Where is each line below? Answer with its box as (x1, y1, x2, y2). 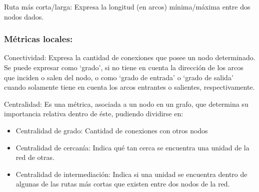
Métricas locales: (4, 33, 73, 45)
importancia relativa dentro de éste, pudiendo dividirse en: (4, 108, 183, 119)
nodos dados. (4, 11, 44, 22)
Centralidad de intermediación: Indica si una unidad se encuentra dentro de (15, 168, 247, 179)
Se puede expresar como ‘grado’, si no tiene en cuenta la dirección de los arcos (4, 62, 243, 72)
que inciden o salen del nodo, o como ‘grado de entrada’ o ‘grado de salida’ (4, 72, 233, 82)
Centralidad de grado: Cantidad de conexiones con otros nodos (15, 125, 208, 135)
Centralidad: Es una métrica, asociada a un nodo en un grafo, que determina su (4, 98, 248, 109)
